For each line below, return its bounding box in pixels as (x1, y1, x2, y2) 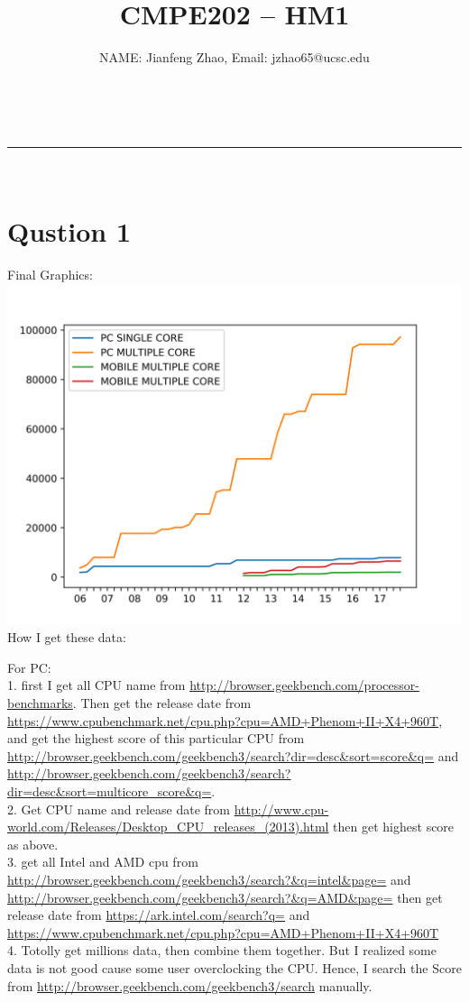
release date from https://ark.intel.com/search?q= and (7, 905, 310, 924)
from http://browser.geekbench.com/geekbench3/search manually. (7, 976, 372, 995)
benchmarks (7, 694, 73, 712)
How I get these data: (7, 628, 126, 647)
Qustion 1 (7, 213, 132, 250)
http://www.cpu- (234, 799, 329, 818)
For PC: (7, 657, 51, 676)
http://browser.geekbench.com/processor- (189, 676, 419, 694)
